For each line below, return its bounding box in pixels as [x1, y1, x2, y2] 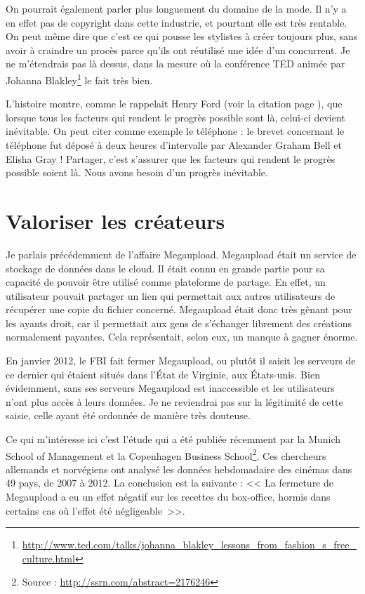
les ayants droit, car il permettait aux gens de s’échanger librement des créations [6, 315, 352, 330]
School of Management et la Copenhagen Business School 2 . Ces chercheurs [6, 446, 326, 463]
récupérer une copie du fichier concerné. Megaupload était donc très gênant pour [6, 302, 352, 317]
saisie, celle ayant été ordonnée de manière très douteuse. [6, 408, 251, 423]
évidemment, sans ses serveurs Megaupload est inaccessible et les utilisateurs [6, 381, 335, 395]
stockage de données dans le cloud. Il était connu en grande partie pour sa [6, 260, 325, 275]
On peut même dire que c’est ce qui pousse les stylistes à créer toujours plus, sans [6, 29, 358, 44]
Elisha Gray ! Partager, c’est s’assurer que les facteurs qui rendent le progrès [6, 151, 336, 166]
